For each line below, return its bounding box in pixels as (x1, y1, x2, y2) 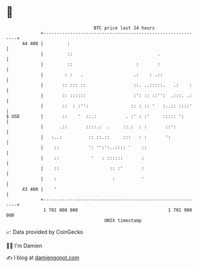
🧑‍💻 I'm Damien (6, 242, 43, 249)
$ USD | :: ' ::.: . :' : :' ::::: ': (6, 113, 184, 120)
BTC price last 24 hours (94, 25, 155, 31)
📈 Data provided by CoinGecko (6, 228, 84, 235)
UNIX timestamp (104, 217, 142, 224)
